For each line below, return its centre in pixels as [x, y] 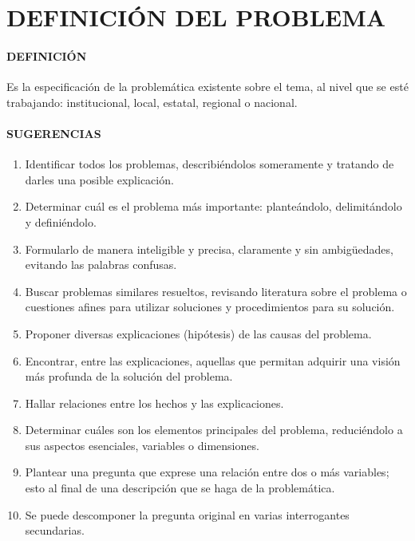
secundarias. [55, 530]
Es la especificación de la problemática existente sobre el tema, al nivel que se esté [207, 87]
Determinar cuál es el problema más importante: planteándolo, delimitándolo [213, 206]
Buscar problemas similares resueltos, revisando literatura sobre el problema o [216, 291]
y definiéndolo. [61, 221]
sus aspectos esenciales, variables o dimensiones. [142, 445]
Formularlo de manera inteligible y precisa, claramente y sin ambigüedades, [209, 249]
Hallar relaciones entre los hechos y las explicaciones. [154, 403]
